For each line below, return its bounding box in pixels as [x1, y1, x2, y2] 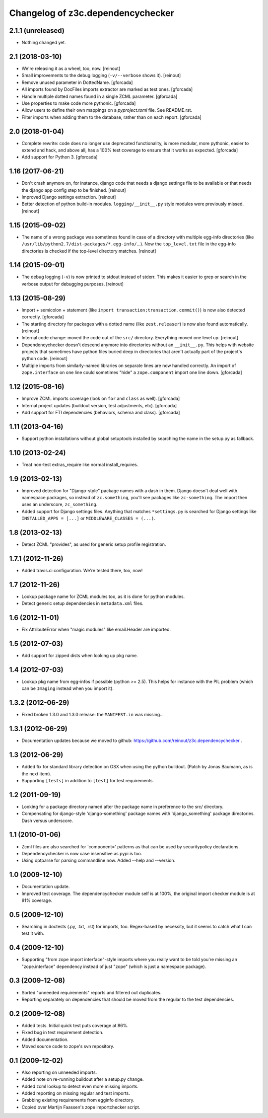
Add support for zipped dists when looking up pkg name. [21, 653, 138, 659]
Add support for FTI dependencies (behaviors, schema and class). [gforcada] [21, 409, 180, 415]
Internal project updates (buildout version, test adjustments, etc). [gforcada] [21, 402, 177, 408]
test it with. [21, 930, 45, 936]
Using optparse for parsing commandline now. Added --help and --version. [21, 857, 176, 864]
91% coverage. [21, 897, 52, 903]
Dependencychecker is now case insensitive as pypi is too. [21, 850, 142, 856]
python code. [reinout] [21, 356, 68, 362]
